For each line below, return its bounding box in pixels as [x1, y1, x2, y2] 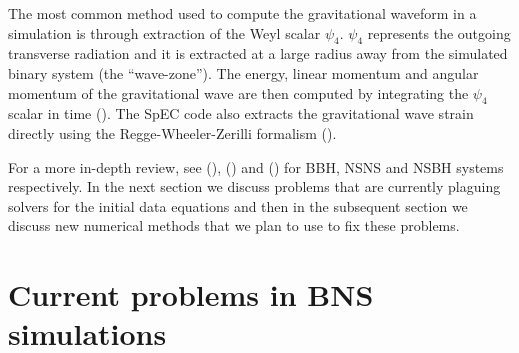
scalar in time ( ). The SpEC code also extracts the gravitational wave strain [8, 103, 474, 124]
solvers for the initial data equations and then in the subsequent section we [8, 195, 468, 216]
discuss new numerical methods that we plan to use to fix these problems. [8, 215, 460, 236]
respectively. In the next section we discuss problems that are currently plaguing [8, 176, 501, 197]
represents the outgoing [367, 22, 511, 43]
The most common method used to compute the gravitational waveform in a [8, 3, 477, 23]
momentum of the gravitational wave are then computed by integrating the [8, 82, 469, 103]
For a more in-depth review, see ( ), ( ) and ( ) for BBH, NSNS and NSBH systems [8, 156, 504, 177]
